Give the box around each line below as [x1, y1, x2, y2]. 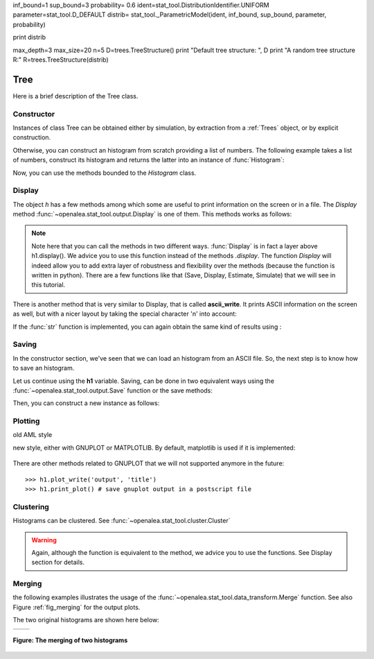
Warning [31, 536, 57, 544]
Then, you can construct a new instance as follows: [12, 399, 160, 407]
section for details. [31, 558, 84, 567]
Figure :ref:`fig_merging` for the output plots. [12, 603, 141, 611]
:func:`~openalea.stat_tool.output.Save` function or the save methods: [12, 386, 213, 395]
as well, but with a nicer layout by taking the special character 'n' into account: [12, 309, 237, 318]
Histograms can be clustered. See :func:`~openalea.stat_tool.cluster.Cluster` [12, 517, 231, 525]
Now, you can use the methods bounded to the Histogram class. [12, 169, 197, 177]
